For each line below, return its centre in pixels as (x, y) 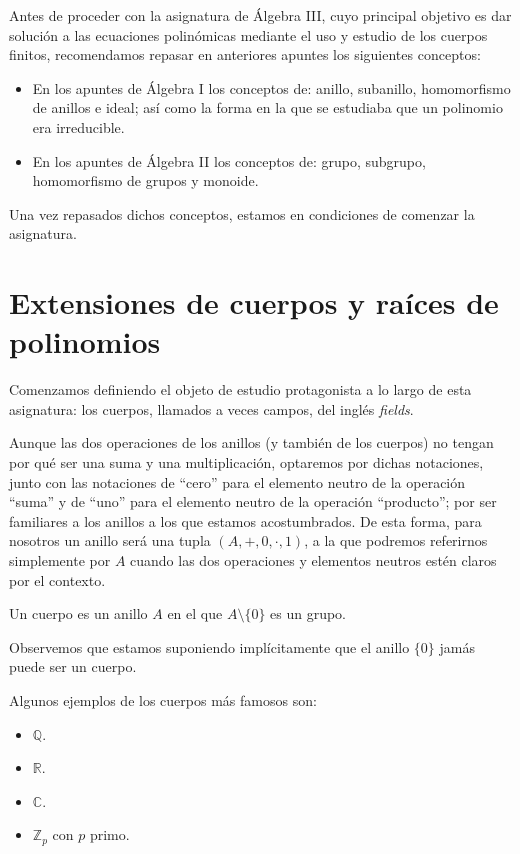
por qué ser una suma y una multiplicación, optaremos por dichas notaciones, (246, 462)
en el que (195, 613)
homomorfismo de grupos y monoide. (145, 180)
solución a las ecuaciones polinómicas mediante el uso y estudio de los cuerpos (248, 34)
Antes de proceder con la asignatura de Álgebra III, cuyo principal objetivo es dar (260, 15)
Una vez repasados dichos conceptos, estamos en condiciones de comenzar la (242, 213)
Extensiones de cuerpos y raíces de (254, 302)
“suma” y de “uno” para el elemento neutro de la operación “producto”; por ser (253, 501)
